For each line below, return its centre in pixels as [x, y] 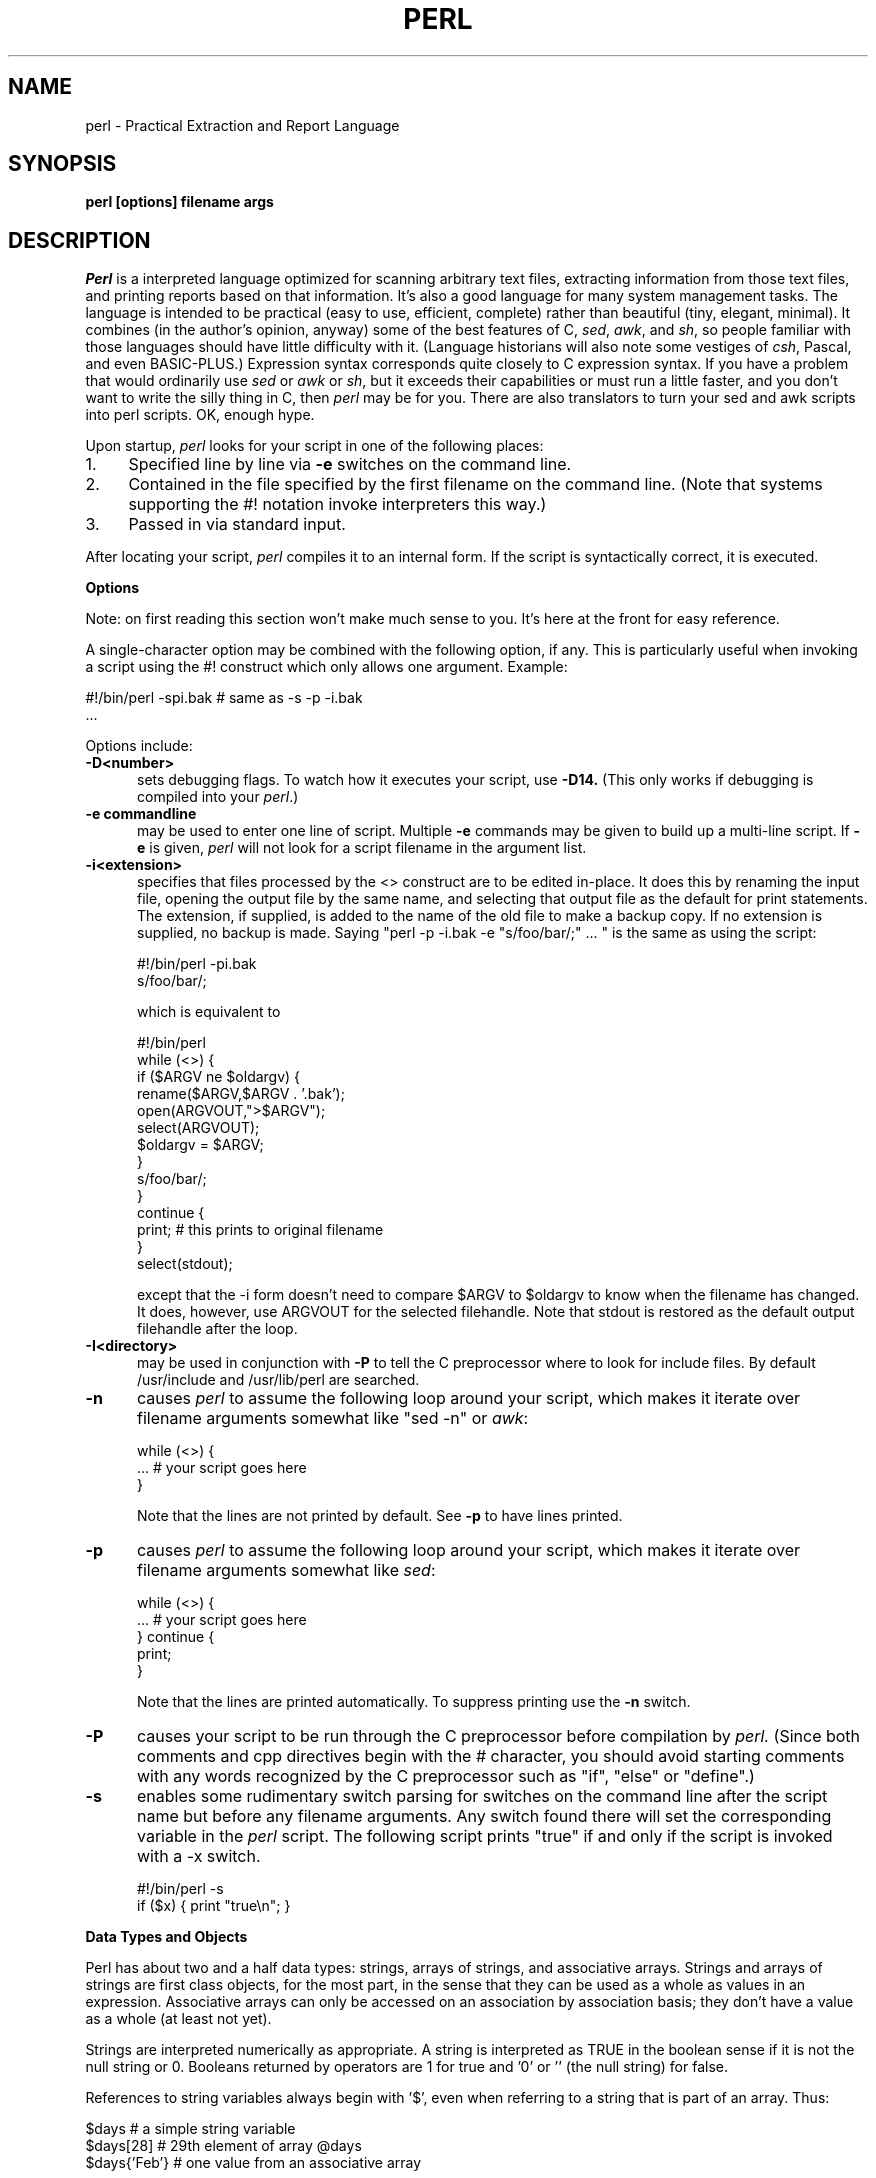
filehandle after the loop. [217, 1329]
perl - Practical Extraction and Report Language [242, 125]
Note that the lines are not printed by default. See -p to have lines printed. [380, 1516]
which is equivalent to [209, 1012]
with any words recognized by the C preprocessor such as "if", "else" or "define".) [445, 1776]
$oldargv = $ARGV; [200, 1145]
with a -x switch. [198, 1856]
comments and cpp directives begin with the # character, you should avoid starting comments [490, 1756]
